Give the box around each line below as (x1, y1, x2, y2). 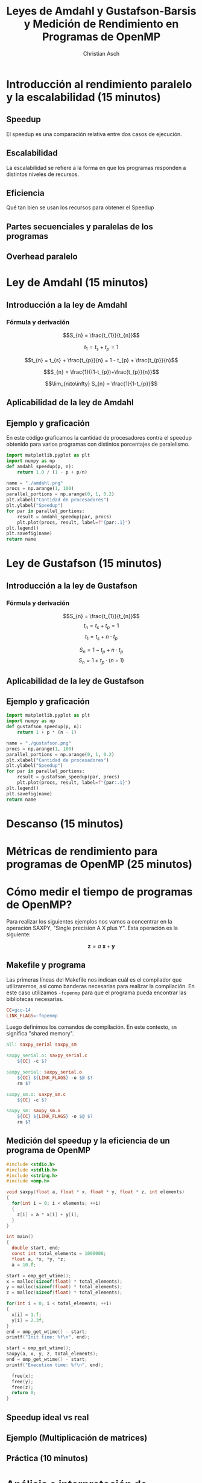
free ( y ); (11, 1378, 34, 1384)
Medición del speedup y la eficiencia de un (6, 1136, 170, 1146)
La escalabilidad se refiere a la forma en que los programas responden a (6, 164, 186, 171)
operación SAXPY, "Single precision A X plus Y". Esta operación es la (6, 924, 178, 931)
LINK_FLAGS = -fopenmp (6, 1012, 58, 1019)
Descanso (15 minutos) (6, 816, 124, 830)
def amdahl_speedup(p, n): (6, 463, 74, 469)
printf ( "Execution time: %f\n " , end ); (6, 1362, 104, 1368)
